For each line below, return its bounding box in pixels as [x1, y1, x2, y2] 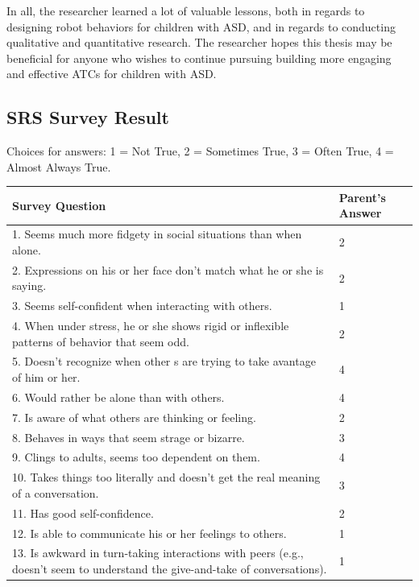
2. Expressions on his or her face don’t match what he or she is [12, 261, 324, 278]
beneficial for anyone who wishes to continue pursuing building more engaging [6, 49, 392, 66]
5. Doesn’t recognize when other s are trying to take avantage [12, 353, 316, 370]
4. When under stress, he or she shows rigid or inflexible [12, 317, 289, 334]
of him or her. [12, 369, 81, 386]
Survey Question [12, 196, 106, 213]
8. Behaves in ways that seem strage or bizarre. [12, 428, 245, 445]
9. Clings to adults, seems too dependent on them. [12, 449, 260, 465]
